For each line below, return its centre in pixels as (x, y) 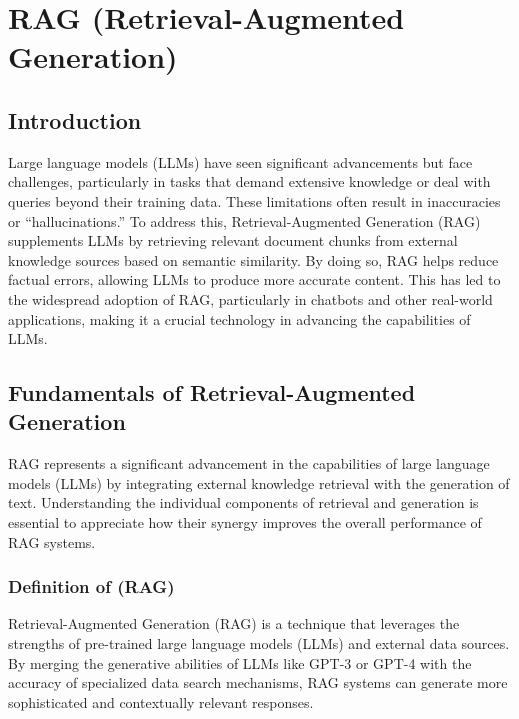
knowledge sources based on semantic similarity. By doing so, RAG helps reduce (253, 259)
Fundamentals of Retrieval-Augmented (212, 392)
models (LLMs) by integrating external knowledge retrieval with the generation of (259, 482)
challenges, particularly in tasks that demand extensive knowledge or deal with (249, 181)
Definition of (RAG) (91, 586)
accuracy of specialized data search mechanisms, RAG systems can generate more (258, 682)
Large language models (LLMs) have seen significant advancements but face (240, 161)
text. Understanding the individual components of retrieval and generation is (243, 502)
